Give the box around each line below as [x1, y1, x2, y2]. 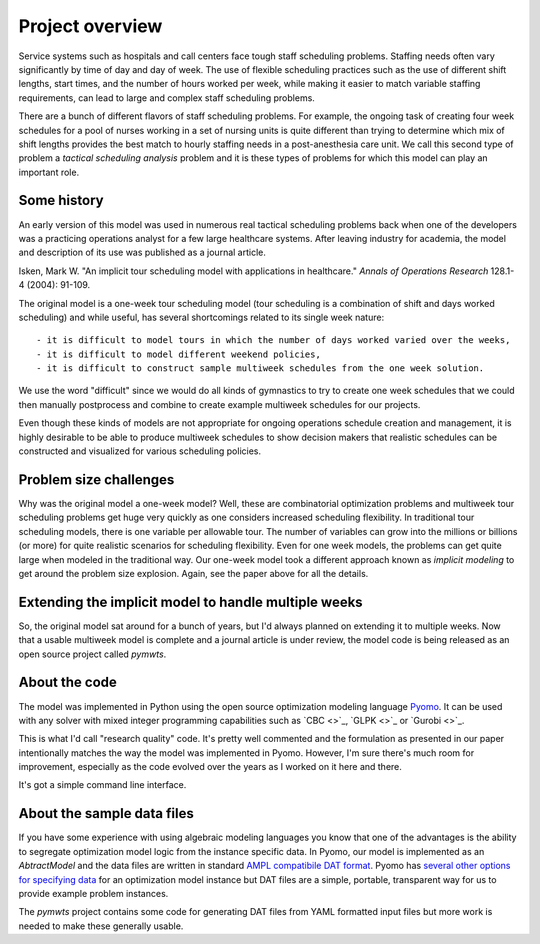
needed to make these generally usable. [18, 920, 184, 932]
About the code [18, 674, 117, 691]
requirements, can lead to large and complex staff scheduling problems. [18, 91, 315, 104]
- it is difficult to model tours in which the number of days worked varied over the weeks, [36, 335, 511, 346]
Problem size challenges [18, 471, 175, 488]
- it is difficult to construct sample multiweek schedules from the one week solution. [36, 363, 485, 374]
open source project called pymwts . [18, 648, 167, 660]
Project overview [18, 15, 163, 37]
